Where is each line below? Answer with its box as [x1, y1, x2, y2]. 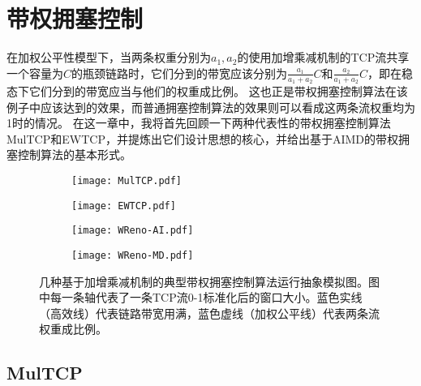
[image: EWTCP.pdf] [71, 199, 176, 212]
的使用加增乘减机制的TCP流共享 [237, 49, 410, 66]
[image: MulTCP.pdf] [71, 174, 183, 187]
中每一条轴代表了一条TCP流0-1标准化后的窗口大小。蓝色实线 [39, 289, 363, 306]
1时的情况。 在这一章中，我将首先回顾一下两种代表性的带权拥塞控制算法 [6, 114, 391, 131]
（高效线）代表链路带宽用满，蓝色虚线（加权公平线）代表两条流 [39, 304, 380, 321]
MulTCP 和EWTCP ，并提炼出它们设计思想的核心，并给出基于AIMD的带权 [6, 130, 399, 147]
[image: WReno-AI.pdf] [71, 225, 194, 237]
